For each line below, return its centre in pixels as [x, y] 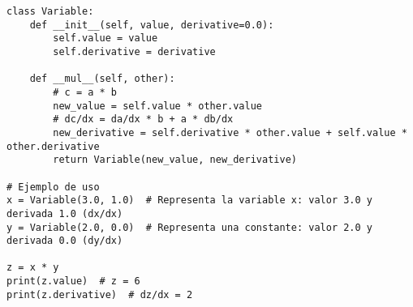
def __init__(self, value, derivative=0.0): [152, 25]
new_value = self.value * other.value [157, 106]
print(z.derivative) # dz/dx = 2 [100, 294]
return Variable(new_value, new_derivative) [175, 160]
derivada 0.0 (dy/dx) [65, 241]
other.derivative [53, 146]
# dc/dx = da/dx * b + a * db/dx [143, 119]
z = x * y [33, 268]
